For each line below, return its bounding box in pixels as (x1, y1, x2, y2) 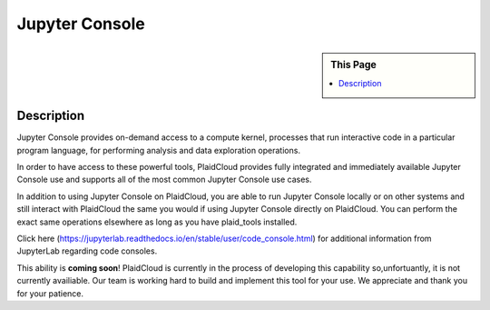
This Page (330, 58, 377, 71)
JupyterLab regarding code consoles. (16, 245, 158, 256)
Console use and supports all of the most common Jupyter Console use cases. (16, 174, 312, 185)
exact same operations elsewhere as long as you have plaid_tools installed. (16, 216, 298, 227)
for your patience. (16, 287, 84, 299)
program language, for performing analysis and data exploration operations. (16, 145, 301, 155)
